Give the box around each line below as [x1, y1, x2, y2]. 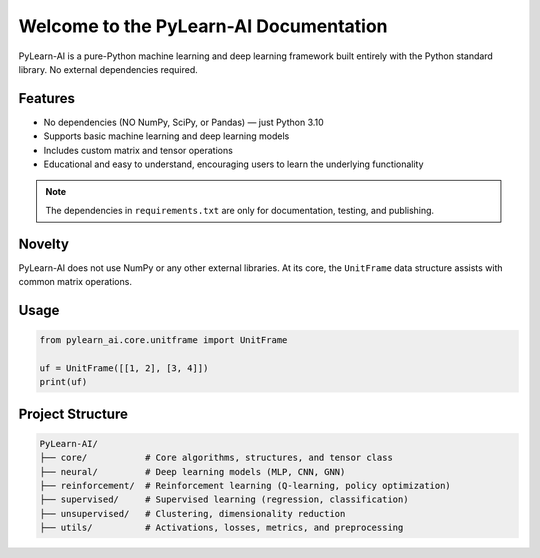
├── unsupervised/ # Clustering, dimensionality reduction [39, 508, 346, 519]
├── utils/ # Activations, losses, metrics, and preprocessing [39, 522, 404, 534]
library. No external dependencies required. [18, 63, 199, 75]
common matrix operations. [18, 276, 132, 288]
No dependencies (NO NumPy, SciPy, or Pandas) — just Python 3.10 [43, 116, 324, 128]
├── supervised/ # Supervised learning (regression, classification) [39, 494, 409, 505]
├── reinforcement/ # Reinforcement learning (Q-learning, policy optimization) [39, 480, 452, 492]
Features [18, 90, 75, 107]
